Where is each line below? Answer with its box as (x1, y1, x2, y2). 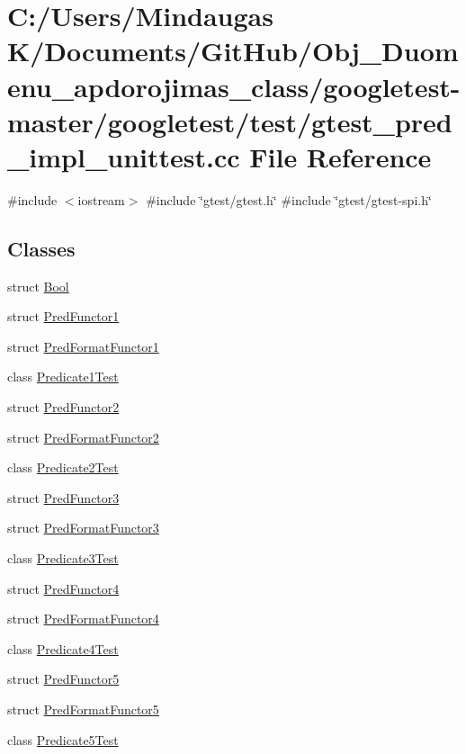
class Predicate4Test (7, 639, 119, 658)
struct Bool (7, 276, 69, 295)
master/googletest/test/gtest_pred (7, 103, 453, 139)
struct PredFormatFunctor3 (7, 518, 159, 537)
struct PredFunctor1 (7, 307, 120, 326)
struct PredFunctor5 (7, 669, 120, 688)
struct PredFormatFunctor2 (7, 427, 159, 446)
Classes (7, 234, 76, 262)
